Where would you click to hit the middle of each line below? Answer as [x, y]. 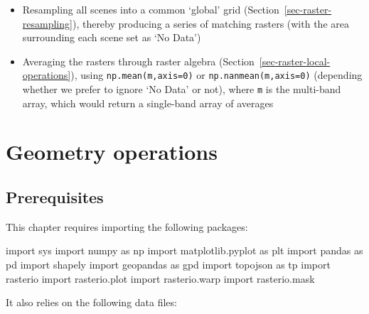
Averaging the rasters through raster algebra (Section [138, 61]
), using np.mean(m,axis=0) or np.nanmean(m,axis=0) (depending [216, 75]
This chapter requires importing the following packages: [127, 226]
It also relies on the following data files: [91, 302]
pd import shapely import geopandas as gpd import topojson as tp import [168, 265]
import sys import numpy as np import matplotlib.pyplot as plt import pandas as [184, 250]
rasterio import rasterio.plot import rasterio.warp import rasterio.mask [160, 278]
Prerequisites [55, 197]
